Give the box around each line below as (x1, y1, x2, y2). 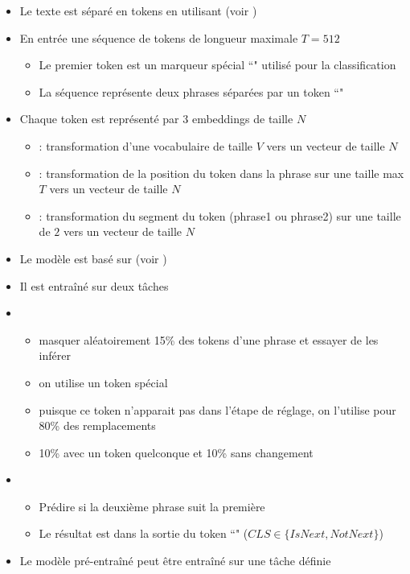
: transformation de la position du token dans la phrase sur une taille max (39, 164, 404, 181)
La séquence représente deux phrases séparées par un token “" (39, 83, 344, 100)
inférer (39, 347, 71, 364)
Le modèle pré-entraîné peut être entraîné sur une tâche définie (19, 552, 331, 569)
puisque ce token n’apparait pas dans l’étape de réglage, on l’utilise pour (39, 401, 396, 418)
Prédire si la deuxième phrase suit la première (39, 498, 265, 514)
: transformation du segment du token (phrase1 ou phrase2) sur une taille (39, 207, 401, 224)
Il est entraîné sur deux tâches (19, 277, 169, 294)
